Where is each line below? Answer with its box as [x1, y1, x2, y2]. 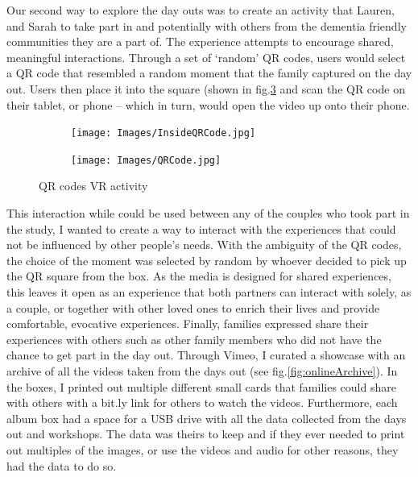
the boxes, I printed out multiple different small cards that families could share [6, 378, 396, 395]
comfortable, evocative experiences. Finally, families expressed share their [6, 315, 369, 332]
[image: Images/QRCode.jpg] [71, 154, 221, 166]
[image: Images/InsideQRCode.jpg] [71, 127, 256, 139]
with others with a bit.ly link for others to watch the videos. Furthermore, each [6, 394, 398, 411]
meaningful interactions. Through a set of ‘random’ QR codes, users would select [6, 48, 406, 65]
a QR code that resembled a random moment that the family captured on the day [6, 64, 412, 81]
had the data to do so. [6, 457, 117, 474]
